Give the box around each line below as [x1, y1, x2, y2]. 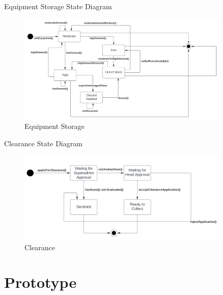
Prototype [4, 272, 77, 292]
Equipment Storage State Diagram [4, 1, 112, 11]
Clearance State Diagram [4, 138, 82, 148]
